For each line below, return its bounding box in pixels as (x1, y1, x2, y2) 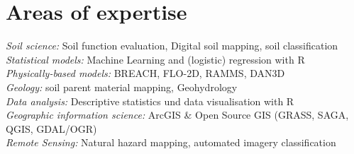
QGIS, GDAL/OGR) (6, 121, 97, 136)
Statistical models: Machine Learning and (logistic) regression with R (6, 52, 305, 66)
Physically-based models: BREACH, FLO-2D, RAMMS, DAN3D (6, 66, 285, 81)
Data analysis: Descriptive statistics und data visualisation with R (6, 93, 294, 108)
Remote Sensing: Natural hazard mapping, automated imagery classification (6, 135, 336, 150)
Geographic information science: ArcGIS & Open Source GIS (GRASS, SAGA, (6, 107, 349, 122)
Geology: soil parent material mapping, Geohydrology (6, 79, 238, 94)
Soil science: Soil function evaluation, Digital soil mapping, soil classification (6, 38, 338, 53)
